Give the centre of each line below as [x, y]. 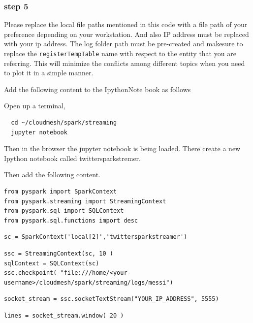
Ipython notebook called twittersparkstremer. [72, 158]
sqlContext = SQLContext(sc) [52, 263]
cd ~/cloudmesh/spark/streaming [64, 123]
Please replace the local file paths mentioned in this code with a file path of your [126, 24]
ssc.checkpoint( [31, 273]
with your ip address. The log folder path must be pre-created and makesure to [124, 44]
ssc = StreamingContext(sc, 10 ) [59, 253]
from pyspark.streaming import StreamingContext [85, 201]
